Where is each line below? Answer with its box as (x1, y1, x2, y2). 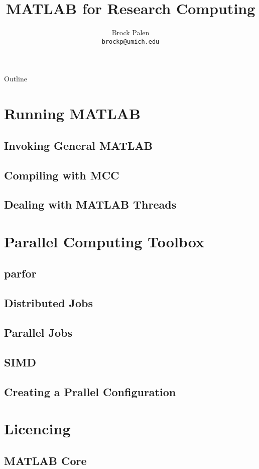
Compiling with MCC (4, 167, 119, 182)
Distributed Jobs (4, 295, 93, 311)
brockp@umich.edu (101, 38, 160, 45)
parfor (4, 265, 37, 281)
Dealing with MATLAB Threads (4, 197, 177, 212)
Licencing (4, 418, 71, 439)
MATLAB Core (4, 452, 87, 468)
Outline (4, 73, 27, 84)
